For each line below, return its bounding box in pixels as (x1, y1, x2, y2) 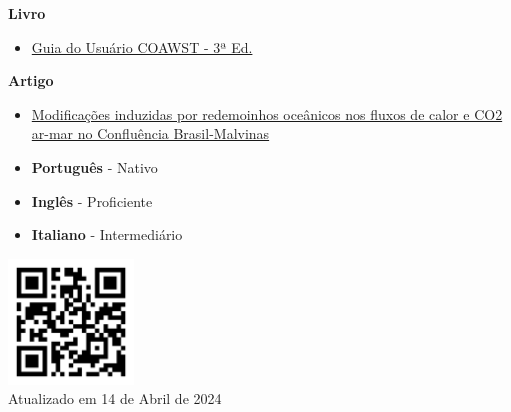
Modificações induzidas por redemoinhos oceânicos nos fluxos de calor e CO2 (31, 103, 503, 124)
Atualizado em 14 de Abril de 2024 (8, 388, 222, 409)
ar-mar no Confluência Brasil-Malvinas (31, 123, 270, 144)
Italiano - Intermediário (31, 224, 183, 245)
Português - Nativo (31, 156, 158, 177)
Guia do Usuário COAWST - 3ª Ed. (31, 36, 253, 57)
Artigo (8, 70, 54, 91)
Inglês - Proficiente (31, 190, 153, 211)
